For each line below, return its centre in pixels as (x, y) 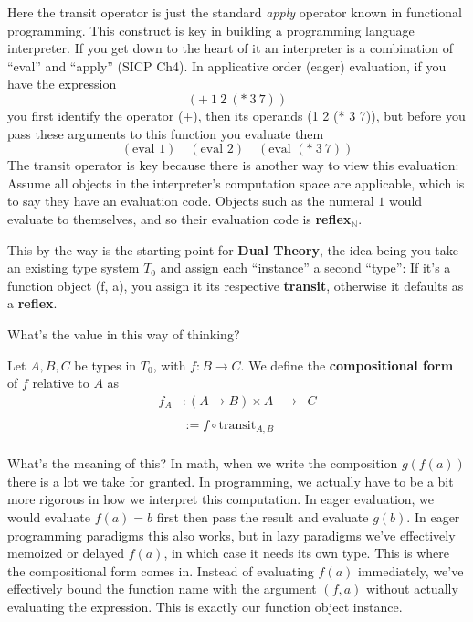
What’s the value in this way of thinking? (124, 333)
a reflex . (32, 303)
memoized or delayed (66, 553)
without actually (412, 589)
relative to (61, 383)
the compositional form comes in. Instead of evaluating (161, 570)
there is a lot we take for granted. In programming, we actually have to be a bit (231, 481)
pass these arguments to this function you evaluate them (166, 133)
